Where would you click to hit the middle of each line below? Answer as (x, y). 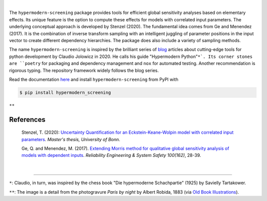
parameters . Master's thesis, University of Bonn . (71, 139)
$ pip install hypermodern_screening (65, 92)
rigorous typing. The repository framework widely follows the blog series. (84, 70)
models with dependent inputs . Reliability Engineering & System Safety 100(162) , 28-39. (111, 155)
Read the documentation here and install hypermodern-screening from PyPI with (94, 79)
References (27, 120)
